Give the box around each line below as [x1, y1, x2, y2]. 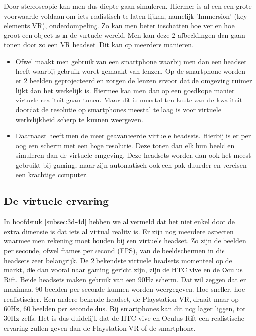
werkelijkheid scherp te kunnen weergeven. [15, 114, 143, 124]
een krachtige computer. [15, 169, 88, 179]
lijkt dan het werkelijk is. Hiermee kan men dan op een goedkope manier [15, 85, 235, 95]
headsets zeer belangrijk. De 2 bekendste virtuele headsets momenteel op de [4, 255, 232, 265]
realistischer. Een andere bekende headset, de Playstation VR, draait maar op [4, 294, 239, 304]
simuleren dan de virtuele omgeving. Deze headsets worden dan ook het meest [15, 150, 251, 160]
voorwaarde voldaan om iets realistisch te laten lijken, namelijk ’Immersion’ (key [4, 10, 247, 21]
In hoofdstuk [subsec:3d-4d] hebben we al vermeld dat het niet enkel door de [4, 216, 235, 227]
